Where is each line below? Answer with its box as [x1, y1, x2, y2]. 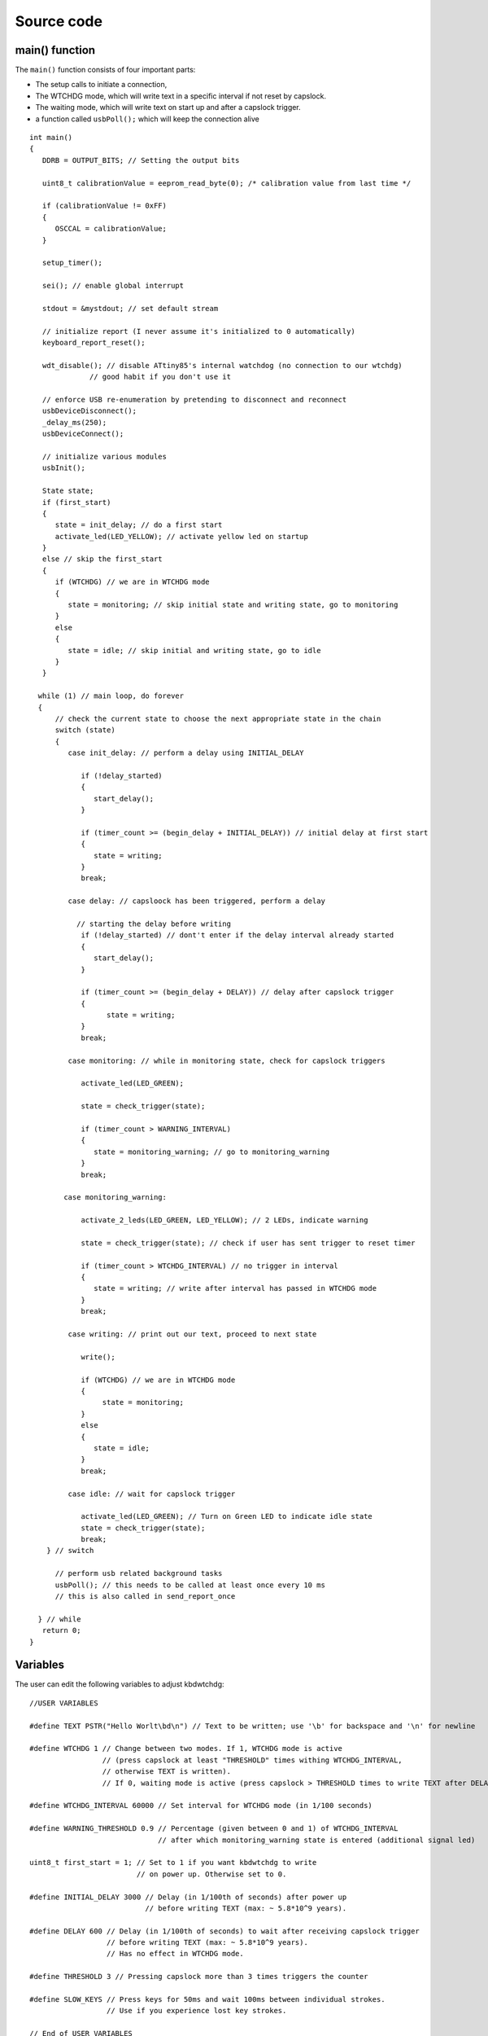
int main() [29, 133, 73, 143]
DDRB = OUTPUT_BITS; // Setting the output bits [41, 156, 240, 165]
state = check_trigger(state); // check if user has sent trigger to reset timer [81, 1238, 416, 1248]
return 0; [41, 1626, 81, 1635]
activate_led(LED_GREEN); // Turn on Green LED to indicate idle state [81, 1512, 373, 1521]
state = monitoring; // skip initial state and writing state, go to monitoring [68, 600, 399, 610]
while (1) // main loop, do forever [37, 691, 185, 700]
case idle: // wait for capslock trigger [68, 1489, 236, 1498]
